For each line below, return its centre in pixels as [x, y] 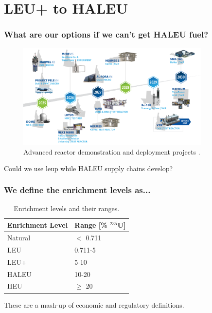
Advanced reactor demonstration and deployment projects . [112, 152]
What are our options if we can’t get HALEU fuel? [106, 34]
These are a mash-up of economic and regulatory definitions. [94, 304]
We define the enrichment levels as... [77, 190]
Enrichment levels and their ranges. [67, 208]
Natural [19, 238]
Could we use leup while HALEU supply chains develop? [88, 168]
